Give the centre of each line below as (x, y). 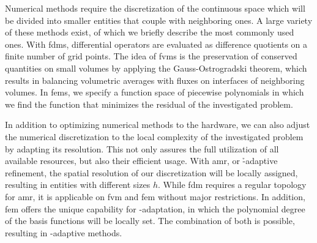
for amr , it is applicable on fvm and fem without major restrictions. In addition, (155, 196)
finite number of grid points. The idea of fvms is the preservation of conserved (151, 56)
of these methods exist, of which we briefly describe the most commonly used (150, 32)
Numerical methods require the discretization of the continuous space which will (155, 8)
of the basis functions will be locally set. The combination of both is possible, (150, 221)
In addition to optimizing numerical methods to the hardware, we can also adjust (158, 125)
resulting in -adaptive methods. (64, 232)
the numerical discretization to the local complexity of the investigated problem (154, 136)
